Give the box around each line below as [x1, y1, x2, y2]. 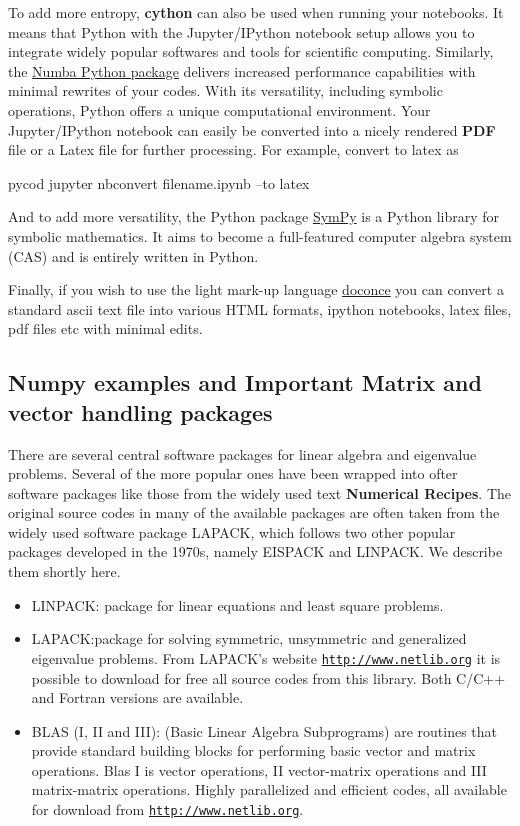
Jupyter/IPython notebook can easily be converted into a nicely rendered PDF [8, 119, 496, 140]
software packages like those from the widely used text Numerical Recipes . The [8, 482, 512, 503]
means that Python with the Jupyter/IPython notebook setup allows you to [8, 21, 475, 42]
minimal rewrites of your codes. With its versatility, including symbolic [8, 80, 443, 101]
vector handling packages [8, 396, 273, 427]
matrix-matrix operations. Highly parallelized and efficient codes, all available [31, 779, 507, 800]
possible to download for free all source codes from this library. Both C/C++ [31, 667, 506, 688]
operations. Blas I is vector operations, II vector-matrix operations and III [31, 759, 487, 780]
